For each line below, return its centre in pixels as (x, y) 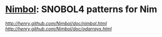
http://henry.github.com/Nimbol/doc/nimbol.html (56, 23)
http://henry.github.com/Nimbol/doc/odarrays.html (58, 28)
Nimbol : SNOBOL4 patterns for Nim (81, 9)
